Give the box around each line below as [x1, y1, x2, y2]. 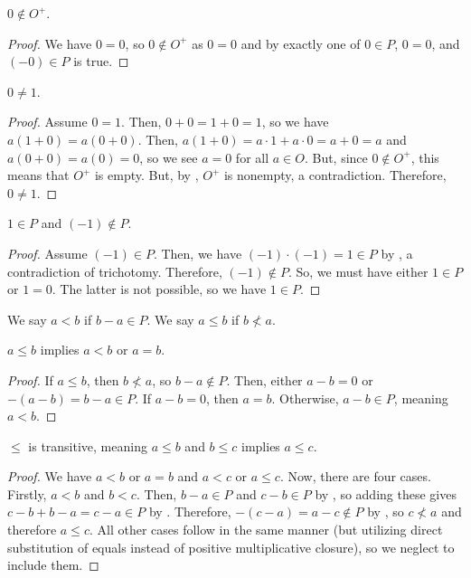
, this [410, 147, 439, 166]
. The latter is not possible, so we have [52, 280, 267, 298]
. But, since [304, 147, 368, 166]
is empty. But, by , [94, 166, 199, 185]
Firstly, [7, 484, 47, 503]
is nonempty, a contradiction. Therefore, [223, 166, 447, 185]
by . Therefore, [148, 502, 231, 521]
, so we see [139, 147, 198, 166]
